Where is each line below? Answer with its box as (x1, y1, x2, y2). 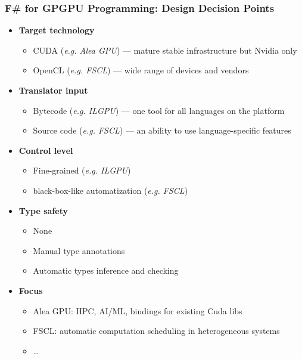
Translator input (18, 84, 88, 96)
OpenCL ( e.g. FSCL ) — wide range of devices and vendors (33, 64, 249, 76)
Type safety (18, 204, 68, 216)
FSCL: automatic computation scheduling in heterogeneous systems (33, 324, 280, 337)
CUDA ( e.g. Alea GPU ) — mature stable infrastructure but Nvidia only (33, 44, 297, 56)
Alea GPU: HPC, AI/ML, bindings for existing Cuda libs (33, 304, 242, 317)
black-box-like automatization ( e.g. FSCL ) (33, 184, 188, 196)
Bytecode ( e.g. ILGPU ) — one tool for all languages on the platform (33, 104, 285, 116)
